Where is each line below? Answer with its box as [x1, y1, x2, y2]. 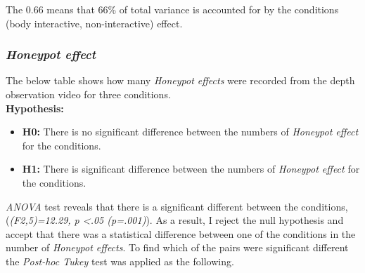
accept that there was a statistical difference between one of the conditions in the [6, 226, 356, 241]
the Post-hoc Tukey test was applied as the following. [6, 253, 234, 268]
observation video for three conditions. [6, 87, 171, 101]
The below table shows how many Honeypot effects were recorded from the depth [6, 73, 355, 88]
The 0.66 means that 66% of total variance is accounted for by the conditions [6, 2, 339, 16]
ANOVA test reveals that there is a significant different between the [6, 199, 298, 213]
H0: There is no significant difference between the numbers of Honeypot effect [22, 124, 359, 139]
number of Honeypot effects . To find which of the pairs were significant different [6, 240, 349, 255]
